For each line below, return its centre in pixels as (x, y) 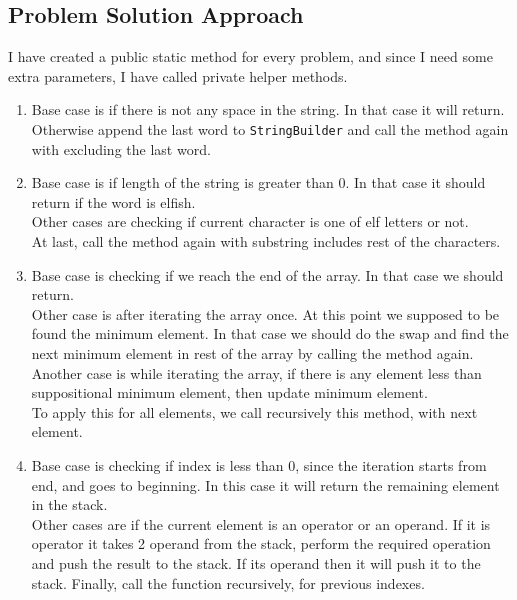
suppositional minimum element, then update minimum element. (229, 392)
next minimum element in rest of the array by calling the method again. (252, 352)
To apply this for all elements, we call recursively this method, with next (254, 411)
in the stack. (69, 504)
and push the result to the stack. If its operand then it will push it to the (256, 562)
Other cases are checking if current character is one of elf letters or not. (250, 221)
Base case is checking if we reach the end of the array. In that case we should (267, 274)
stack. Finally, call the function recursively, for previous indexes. (228, 582)
